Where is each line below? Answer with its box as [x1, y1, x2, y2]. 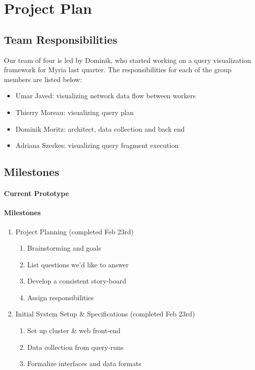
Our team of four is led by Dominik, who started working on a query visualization [4, 55, 251, 65]
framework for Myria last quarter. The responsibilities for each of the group [4, 64, 232, 75]
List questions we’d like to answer [27, 259, 129, 269]
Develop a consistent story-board [27, 276, 126, 286]
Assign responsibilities [27, 292, 94, 302]
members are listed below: [4, 74, 82, 84]
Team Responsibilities [4, 31, 117, 47]
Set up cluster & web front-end [27, 325, 121, 336]
